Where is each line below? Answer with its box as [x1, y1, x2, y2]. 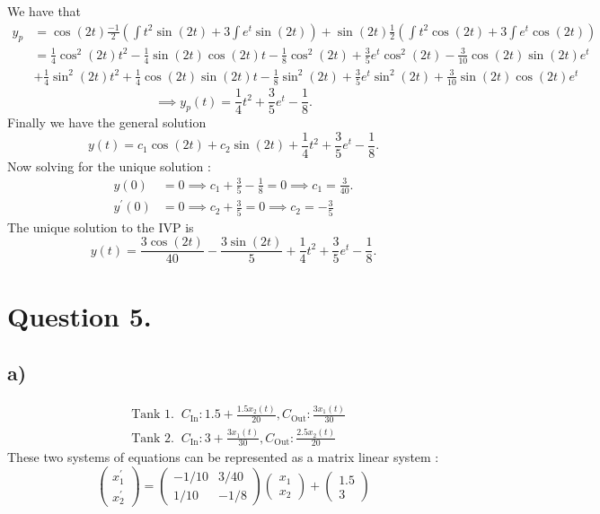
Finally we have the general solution [7, 113, 207, 132]
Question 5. [7, 297, 152, 334]
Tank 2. [131, 431, 174, 445]
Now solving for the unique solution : [7, 156, 211, 175]
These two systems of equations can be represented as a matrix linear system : [7, 448, 439, 466]
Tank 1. [131, 408, 174, 422]
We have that [7, 2, 82, 20]
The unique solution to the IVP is [7, 217, 194, 236]
